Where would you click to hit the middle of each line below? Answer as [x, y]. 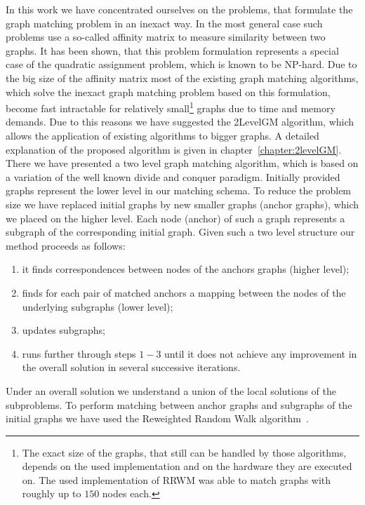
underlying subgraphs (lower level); [98, 306]
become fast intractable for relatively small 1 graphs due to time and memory [171, 107]
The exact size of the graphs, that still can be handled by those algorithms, [184, 452]
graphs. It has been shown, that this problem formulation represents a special [172, 50]
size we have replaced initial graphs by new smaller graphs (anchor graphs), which [182, 204]
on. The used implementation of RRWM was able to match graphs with [177, 479]
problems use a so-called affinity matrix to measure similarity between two [166, 37]
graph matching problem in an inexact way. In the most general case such [164, 23]
